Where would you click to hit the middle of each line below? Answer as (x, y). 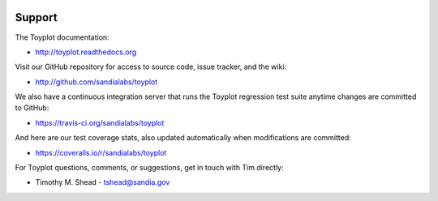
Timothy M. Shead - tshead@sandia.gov (103, 182)
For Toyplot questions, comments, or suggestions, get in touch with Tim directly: (149, 168)
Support (36, 17)
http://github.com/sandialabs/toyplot (97, 82)
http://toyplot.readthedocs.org (86, 52)
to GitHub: (32, 108)
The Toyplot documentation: (62, 37)
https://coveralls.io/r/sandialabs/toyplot (101, 152)
